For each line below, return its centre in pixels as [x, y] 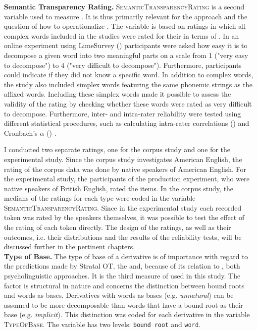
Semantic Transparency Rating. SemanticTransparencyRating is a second [124, 6]
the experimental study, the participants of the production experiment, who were [127, 179]
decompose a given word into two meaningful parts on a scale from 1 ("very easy [126, 55]
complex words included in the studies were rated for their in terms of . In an [122, 35]
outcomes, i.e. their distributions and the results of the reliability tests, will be [123, 237]
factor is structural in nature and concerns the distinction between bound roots [124, 285]
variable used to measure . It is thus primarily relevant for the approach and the [126, 16]
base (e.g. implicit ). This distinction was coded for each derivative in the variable [127, 314]
